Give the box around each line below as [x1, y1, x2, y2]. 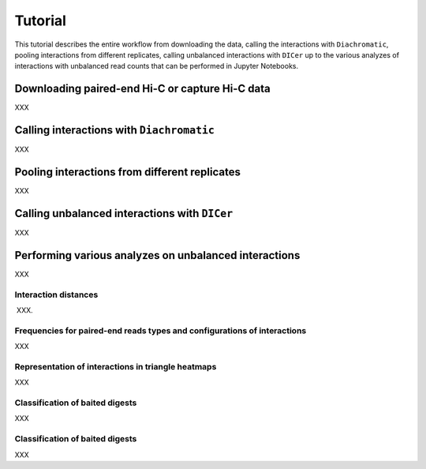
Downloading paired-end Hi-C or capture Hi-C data [14, 82, 271, 96]
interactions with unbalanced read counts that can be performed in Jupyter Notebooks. [14, 62, 299, 71]
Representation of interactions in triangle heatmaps [14, 361, 217, 372]
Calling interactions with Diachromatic [14, 123, 215, 137]
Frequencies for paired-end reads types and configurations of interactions [14, 325, 307, 336]
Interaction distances [14, 289, 99, 300]
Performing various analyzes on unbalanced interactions [14, 249, 301, 262]
